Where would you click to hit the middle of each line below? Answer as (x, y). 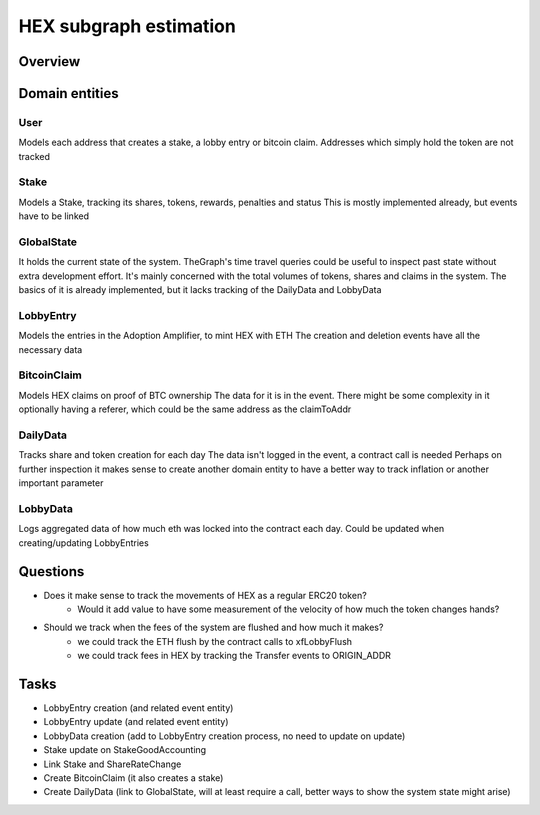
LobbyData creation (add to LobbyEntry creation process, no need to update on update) (224, 736)
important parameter (61, 483)
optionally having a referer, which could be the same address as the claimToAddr (185, 409)
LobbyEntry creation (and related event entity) (138, 708)
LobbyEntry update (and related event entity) (136, 722)
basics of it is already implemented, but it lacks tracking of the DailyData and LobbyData (200, 290)
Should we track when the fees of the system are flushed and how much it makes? (213, 627)
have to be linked (54, 216)
